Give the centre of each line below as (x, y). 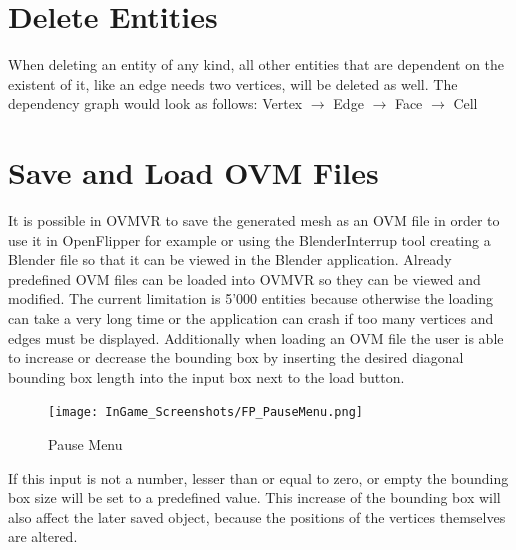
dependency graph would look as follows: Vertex (155, 103)
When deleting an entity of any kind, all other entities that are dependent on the (256, 64)
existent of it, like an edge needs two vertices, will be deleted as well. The (233, 83)
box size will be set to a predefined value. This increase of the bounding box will (254, 497)
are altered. (43, 536)
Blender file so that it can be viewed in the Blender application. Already (230, 259)
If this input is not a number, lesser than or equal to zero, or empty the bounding (258, 477)
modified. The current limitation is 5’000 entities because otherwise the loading (250, 298)
